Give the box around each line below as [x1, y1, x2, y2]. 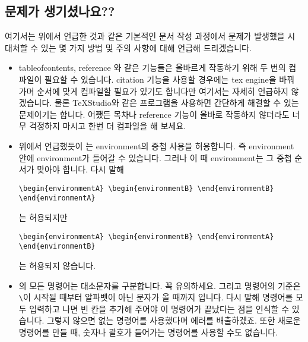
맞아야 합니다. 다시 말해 [37, 163, 124, 175]
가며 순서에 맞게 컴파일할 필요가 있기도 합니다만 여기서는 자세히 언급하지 [18, 84, 288, 97]
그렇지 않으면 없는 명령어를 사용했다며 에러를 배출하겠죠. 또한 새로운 [46, 314, 301, 327]
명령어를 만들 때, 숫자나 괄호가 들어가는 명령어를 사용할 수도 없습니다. [18, 325, 278, 338]
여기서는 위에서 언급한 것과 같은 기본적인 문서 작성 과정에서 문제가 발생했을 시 [5, 30, 296, 42]
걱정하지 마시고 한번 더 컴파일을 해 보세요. [29, 120, 186, 132]
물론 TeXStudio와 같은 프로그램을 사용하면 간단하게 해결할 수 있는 [54, 96, 299, 109]
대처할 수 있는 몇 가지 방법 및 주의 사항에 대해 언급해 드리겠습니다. [5, 41, 252, 54]
